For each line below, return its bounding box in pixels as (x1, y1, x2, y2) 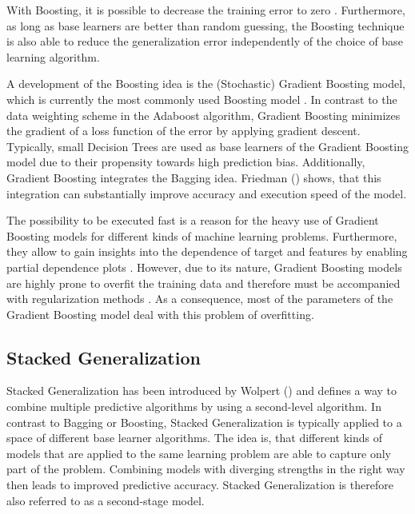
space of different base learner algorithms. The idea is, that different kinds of (6, 429, 382, 446)
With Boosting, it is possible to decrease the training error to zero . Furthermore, (6, 2, 405, 18)
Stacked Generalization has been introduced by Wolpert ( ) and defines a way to (6, 382, 397, 399)
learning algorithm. (6, 48, 100, 65)
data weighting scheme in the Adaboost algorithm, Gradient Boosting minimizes (6, 106, 401, 123)
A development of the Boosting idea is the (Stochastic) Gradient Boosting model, (6, 75, 405, 92)
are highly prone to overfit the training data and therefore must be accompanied (6, 274, 401, 291)
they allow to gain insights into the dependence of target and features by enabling (6, 243, 408, 260)
